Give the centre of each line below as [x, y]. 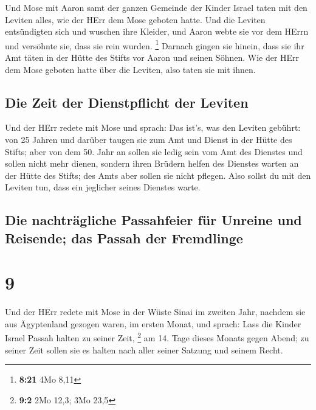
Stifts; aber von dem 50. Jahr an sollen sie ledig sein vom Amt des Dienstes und [154, 151]
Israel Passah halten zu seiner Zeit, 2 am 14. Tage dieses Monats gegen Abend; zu [157, 337]
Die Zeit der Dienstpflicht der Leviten [127, 102]
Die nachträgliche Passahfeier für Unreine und [153, 220]
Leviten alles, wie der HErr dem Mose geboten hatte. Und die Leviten [135, 19]
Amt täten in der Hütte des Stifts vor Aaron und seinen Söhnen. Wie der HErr [152, 57]
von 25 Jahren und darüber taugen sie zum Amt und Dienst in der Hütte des [149, 140]
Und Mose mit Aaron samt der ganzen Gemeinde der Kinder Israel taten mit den [156, 7]
